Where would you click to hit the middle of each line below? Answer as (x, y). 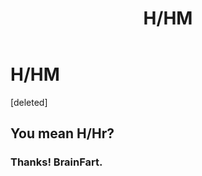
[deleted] (29, 102)
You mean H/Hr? (62, 133)
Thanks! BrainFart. (56, 162)
